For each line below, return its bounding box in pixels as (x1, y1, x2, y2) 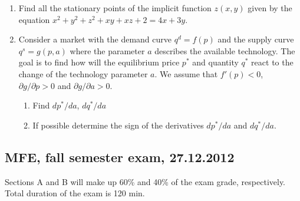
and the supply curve (217, 33, 294, 45)
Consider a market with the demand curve (18, 33, 172, 45)
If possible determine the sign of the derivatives (32, 118, 204, 131)
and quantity (192, 56, 239, 68)
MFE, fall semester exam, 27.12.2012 (5, 147, 235, 166)
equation (18, 13, 50, 25)
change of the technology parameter (18, 67, 148, 80)
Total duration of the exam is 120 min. (5, 187, 145, 199)
